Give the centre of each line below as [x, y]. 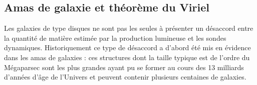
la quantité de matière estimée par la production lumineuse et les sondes [115, 38]
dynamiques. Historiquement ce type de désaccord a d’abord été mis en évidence [127, 47]
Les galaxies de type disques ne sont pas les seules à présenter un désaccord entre [129, 28]
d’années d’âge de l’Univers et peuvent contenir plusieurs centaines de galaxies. [125, 77]
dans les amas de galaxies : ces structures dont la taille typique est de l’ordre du [127, 57]
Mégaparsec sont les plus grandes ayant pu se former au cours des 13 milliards [124, 67]
